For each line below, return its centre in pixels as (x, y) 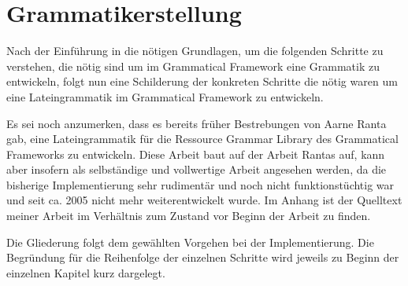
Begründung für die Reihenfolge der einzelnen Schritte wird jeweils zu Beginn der (203, 257)
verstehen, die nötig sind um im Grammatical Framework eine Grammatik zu (193, 66)
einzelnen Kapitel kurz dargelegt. (86, 272)
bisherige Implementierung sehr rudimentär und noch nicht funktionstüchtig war (200, 184)
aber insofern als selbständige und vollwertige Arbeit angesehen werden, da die (197, 169)
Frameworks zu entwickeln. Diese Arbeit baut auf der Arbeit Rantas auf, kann (196, 154)
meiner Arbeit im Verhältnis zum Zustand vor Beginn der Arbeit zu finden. (189, 216)
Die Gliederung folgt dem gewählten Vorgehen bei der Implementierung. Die (190, 242)
